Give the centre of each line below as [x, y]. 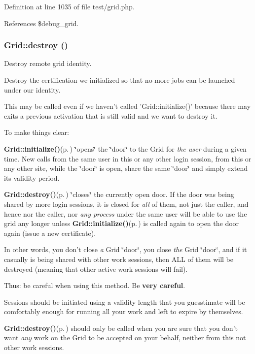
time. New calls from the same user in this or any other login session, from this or [128, 158]
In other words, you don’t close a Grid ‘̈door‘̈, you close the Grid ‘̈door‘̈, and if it [126, 249]
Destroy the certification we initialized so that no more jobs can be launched [120, 80]
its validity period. [32, 177]
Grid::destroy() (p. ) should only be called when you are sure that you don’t [121, 328]
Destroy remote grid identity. [48, 63]
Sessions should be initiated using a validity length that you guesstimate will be [125, 302]
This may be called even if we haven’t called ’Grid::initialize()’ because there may [127, 106]
